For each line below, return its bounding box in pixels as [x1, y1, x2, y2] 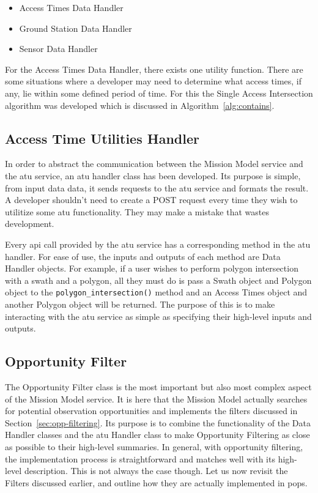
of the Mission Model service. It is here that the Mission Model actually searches [5, 392, 308, 405]
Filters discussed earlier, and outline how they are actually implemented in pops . [5, 476, 308, 489]
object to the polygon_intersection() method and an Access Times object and [5, 286, 308, 298]
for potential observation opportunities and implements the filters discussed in [5, 404, 298, 417]
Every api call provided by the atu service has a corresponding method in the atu [5, 237, 311, 250]
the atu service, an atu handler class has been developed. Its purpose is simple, [5, 169, 301, 182]
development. [5, 217, 54, 230]
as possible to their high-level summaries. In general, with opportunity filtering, [5, 440, 303, 453]
